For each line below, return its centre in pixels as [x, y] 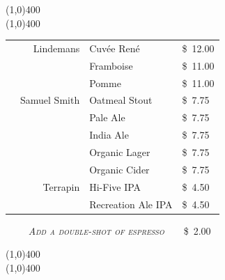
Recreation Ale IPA [131, 204]
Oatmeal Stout [121, 100]
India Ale [109, 135]
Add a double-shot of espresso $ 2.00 [119, 230]
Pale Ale [107, 117]
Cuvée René [115, 48]
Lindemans [56, 48]
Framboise [111, 65]
